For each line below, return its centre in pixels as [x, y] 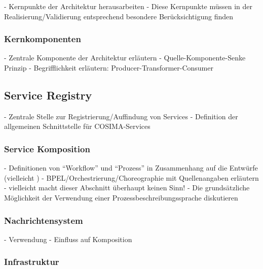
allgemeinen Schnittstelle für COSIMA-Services [77, 126]
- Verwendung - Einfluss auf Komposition [68, 239]
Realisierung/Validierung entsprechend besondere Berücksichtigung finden [119, 16]
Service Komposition [47, 148]
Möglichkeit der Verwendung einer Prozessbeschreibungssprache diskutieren [121, 197]
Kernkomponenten [43, 39]
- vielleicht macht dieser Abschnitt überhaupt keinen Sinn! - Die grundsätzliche [127, 188]
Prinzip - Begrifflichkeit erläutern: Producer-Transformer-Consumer [109, 68]
